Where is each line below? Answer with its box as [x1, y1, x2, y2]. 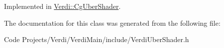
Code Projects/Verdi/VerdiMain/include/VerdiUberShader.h [4, 34, 189, 45]
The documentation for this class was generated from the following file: [4, 17, 221, 28]
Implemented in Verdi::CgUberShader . [4, 1, 121, 11]
